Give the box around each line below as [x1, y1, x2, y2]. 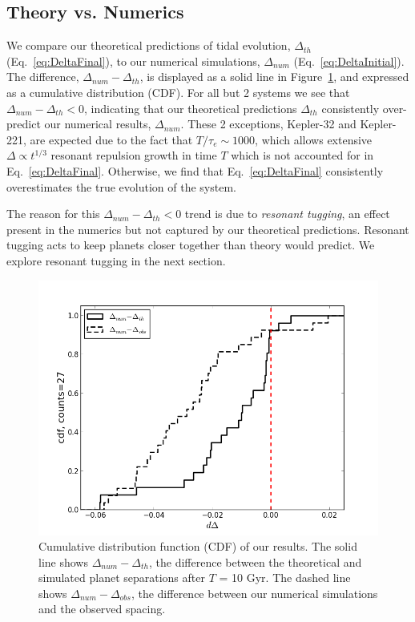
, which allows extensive [255, 131, 373, 147]
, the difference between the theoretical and [148, 553, 362, 570]
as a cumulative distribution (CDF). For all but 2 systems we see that [6, 83, 350, 100]
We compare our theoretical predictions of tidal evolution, [6, 37, 291, 54]
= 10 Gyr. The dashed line [219, 569, 351, 586]
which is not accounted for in [231, 147, 374, 164]
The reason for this [6, 205, 100, 222]
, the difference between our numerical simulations [131, 584, 378, 601]
